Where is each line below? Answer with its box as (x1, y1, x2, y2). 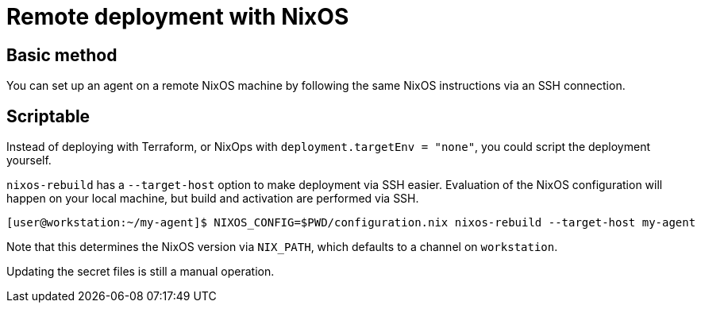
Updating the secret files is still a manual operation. (6, 265, 275, 279)
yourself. (6, 153, 52, 168)
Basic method (6, 44, 117, 65)
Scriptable (6, 106, 91, 126)
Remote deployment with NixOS (6, 3, 349, 30)
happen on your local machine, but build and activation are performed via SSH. (6, 191, 419, 206)
